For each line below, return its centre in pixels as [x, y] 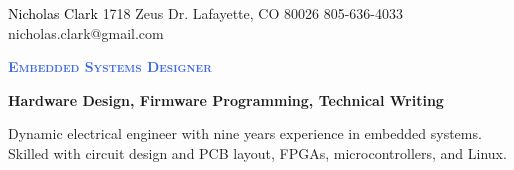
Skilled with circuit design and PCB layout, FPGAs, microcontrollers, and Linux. [257, 152]
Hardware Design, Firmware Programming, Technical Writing [226, 99]
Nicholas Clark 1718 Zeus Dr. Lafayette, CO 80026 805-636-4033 [205, 13]
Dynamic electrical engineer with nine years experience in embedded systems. [245, 133]
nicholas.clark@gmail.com [86, 32]
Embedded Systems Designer [110, 66]
